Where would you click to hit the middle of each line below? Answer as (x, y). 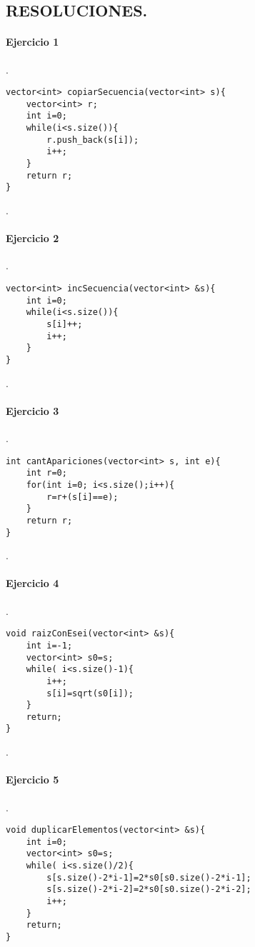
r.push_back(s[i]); (93, 140)
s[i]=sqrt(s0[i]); (90, 693)
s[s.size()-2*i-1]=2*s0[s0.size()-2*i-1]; (149, 877)
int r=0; (46, 473)
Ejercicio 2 (32, 238)
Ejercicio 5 (32, 780)
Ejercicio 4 (32, 583)
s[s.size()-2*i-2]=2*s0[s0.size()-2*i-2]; (149, 890)
